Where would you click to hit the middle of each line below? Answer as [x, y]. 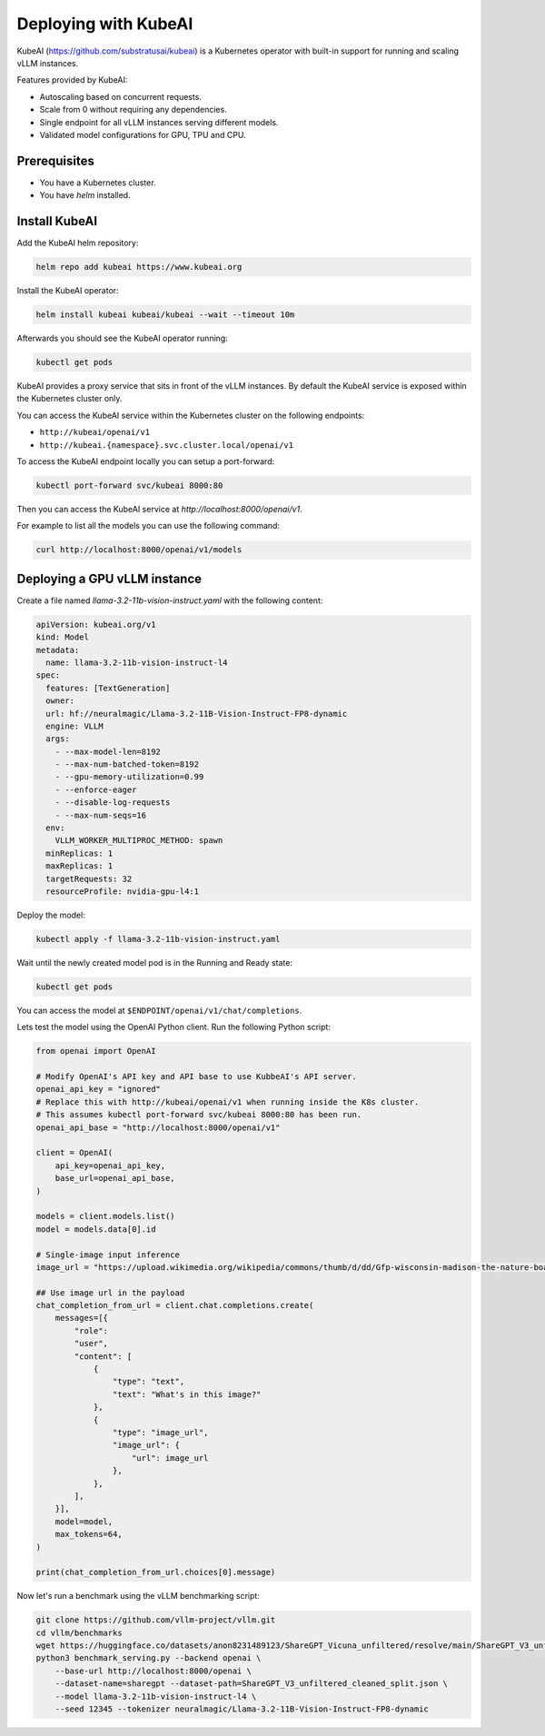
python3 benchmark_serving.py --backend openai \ [149, 1658]
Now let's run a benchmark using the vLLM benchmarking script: [139, 1596]
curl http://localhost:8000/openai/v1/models [139, 550]
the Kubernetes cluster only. [69, 399]
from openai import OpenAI [96, 1051]
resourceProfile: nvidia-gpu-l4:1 [123, 891]
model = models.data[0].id [96, 1229]
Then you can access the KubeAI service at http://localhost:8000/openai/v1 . [160, 509]
